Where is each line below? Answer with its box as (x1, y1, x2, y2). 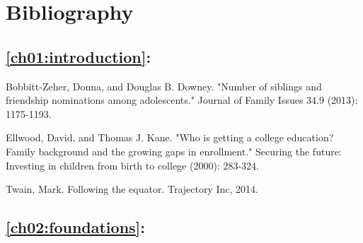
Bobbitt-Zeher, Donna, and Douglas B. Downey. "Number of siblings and (6, 78, 322, 93)
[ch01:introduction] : (6, 45, 151, 67)
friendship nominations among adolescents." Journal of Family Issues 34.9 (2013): (6, 93, 358, 107)
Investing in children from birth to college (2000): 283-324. (6, 158, 259, 172)
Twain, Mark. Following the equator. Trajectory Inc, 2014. (6, 182, 258, 196)
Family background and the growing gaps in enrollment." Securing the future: (6, 143, 342, 158)
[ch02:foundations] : (6, 216, 145, 238)
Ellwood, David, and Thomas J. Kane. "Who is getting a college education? (6, 130, 334, 145)
